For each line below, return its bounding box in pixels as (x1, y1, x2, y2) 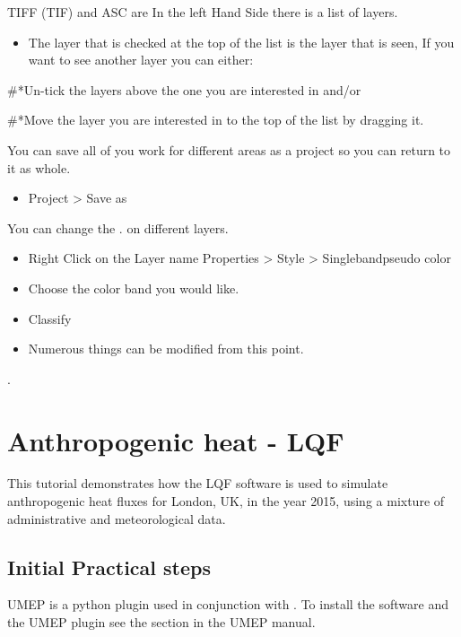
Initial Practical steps (7, 553, 212, 580)
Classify (28, 309, 72, 327)
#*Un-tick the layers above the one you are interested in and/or (7, 80, 361, 99)
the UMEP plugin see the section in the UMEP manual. (7, 613, 316, 632)
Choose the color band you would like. (28, 278, 239, 297)
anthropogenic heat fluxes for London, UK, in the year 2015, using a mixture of (7, 492, 445, 510)
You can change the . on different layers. (7, 218, 229, 237)
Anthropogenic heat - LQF (7, 422, 344, 458)
